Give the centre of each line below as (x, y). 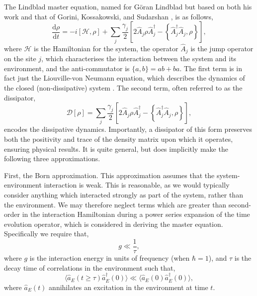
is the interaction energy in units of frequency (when (110, 258)
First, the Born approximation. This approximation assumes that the (109, 175)
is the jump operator (222, 48)
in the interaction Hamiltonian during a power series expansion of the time (136, 214)
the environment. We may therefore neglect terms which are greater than (115, 204)
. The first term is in (211, 68)
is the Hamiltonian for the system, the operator (106, 48)
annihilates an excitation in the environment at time (128, 287)
